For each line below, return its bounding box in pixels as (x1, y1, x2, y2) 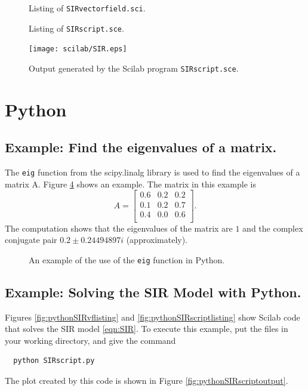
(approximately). (126, 233, 188, 246)
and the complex (242, 221, 303, 234)
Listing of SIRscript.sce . (29, 21, 124, 34)
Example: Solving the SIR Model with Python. (5, 282, 301, 301)
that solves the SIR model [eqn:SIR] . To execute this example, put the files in (5, 322, 288, 335)
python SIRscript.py (13, 356, 95, 365)
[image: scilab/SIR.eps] (29, 45, 127, 54)
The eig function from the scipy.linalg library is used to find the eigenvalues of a (5, 166, 300, 178)
